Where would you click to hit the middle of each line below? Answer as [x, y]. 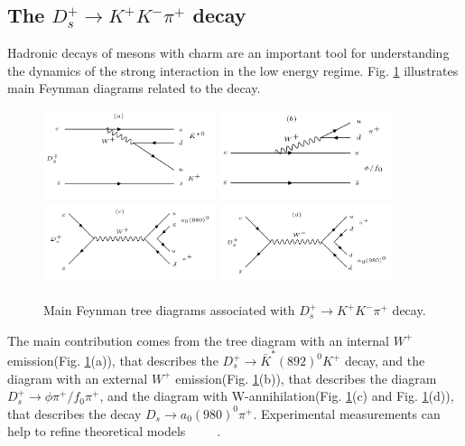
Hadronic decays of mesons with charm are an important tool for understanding [228, 53]
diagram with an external [78, 378]
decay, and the [385, 360]
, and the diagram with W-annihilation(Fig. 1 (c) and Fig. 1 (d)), [277, 396]
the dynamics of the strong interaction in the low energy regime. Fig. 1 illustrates [233, 70]
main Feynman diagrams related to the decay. [134, 88]
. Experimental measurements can [347, 413]
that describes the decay [74, 413]
